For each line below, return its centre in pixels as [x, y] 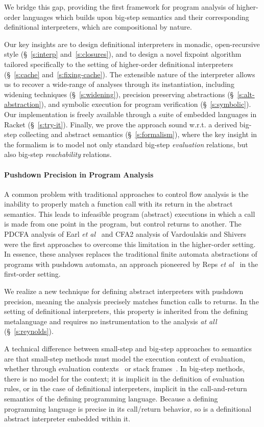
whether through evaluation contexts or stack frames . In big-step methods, [125, 368]
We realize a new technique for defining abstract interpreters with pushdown [124, 291]
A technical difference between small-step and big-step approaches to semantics [128, 349]
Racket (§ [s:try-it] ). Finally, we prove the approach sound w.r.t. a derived [121, 124]
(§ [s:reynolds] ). [29, 331]
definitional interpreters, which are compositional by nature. [98, 27]
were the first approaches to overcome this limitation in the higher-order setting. [130, 244]
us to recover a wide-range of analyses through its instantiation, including [119, 84]
